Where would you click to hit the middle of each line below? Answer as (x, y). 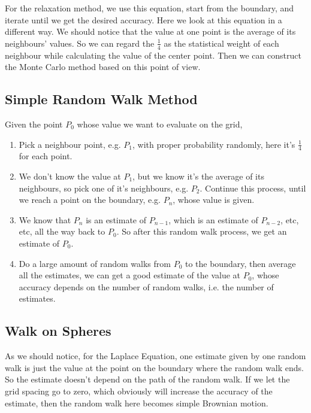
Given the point (34, 124)
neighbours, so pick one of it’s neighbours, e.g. (104, 188)
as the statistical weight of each (221, 43)
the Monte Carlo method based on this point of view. (103, 67)
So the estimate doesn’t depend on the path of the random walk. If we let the (147, 379)
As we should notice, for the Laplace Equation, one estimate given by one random (155, 356)
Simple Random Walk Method (101, 99)
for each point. (46, 156)
